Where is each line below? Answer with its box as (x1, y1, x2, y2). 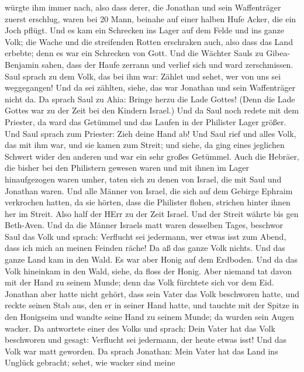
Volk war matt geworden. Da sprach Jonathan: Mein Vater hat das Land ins (5, 345, 278, 357)
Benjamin (5, 58, 39, 70)
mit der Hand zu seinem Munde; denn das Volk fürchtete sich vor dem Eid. (5, 276, 274, 288)
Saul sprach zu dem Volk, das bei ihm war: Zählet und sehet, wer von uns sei (5, 70, 281, 82)
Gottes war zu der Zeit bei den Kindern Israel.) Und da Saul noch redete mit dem (5, 104, 299, 116)
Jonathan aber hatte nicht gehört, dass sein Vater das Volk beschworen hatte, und (5, 287, 299, 299)
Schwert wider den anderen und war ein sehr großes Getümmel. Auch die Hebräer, (5, 150, 299, 162)
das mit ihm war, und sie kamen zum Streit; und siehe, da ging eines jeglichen (5, 139, 285, 151)
